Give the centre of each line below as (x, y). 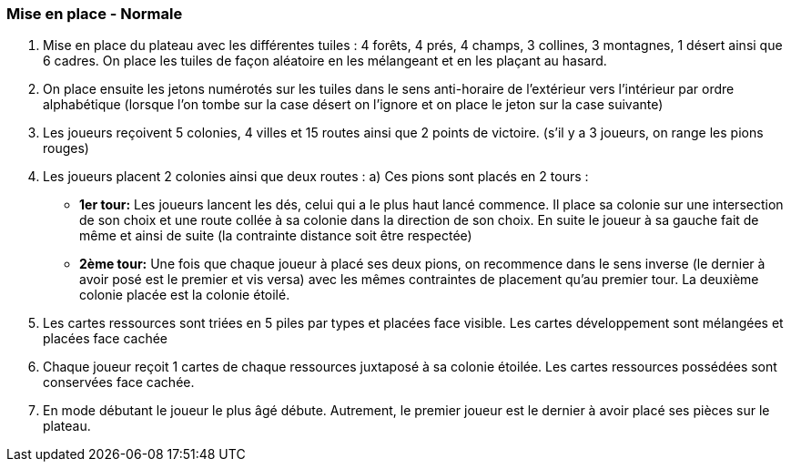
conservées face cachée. (119, 382)
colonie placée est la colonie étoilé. (185, 295)
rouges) (66, 148)
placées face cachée (105, 339)
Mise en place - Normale (95, 14)
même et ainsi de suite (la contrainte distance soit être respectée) (276, 236)
